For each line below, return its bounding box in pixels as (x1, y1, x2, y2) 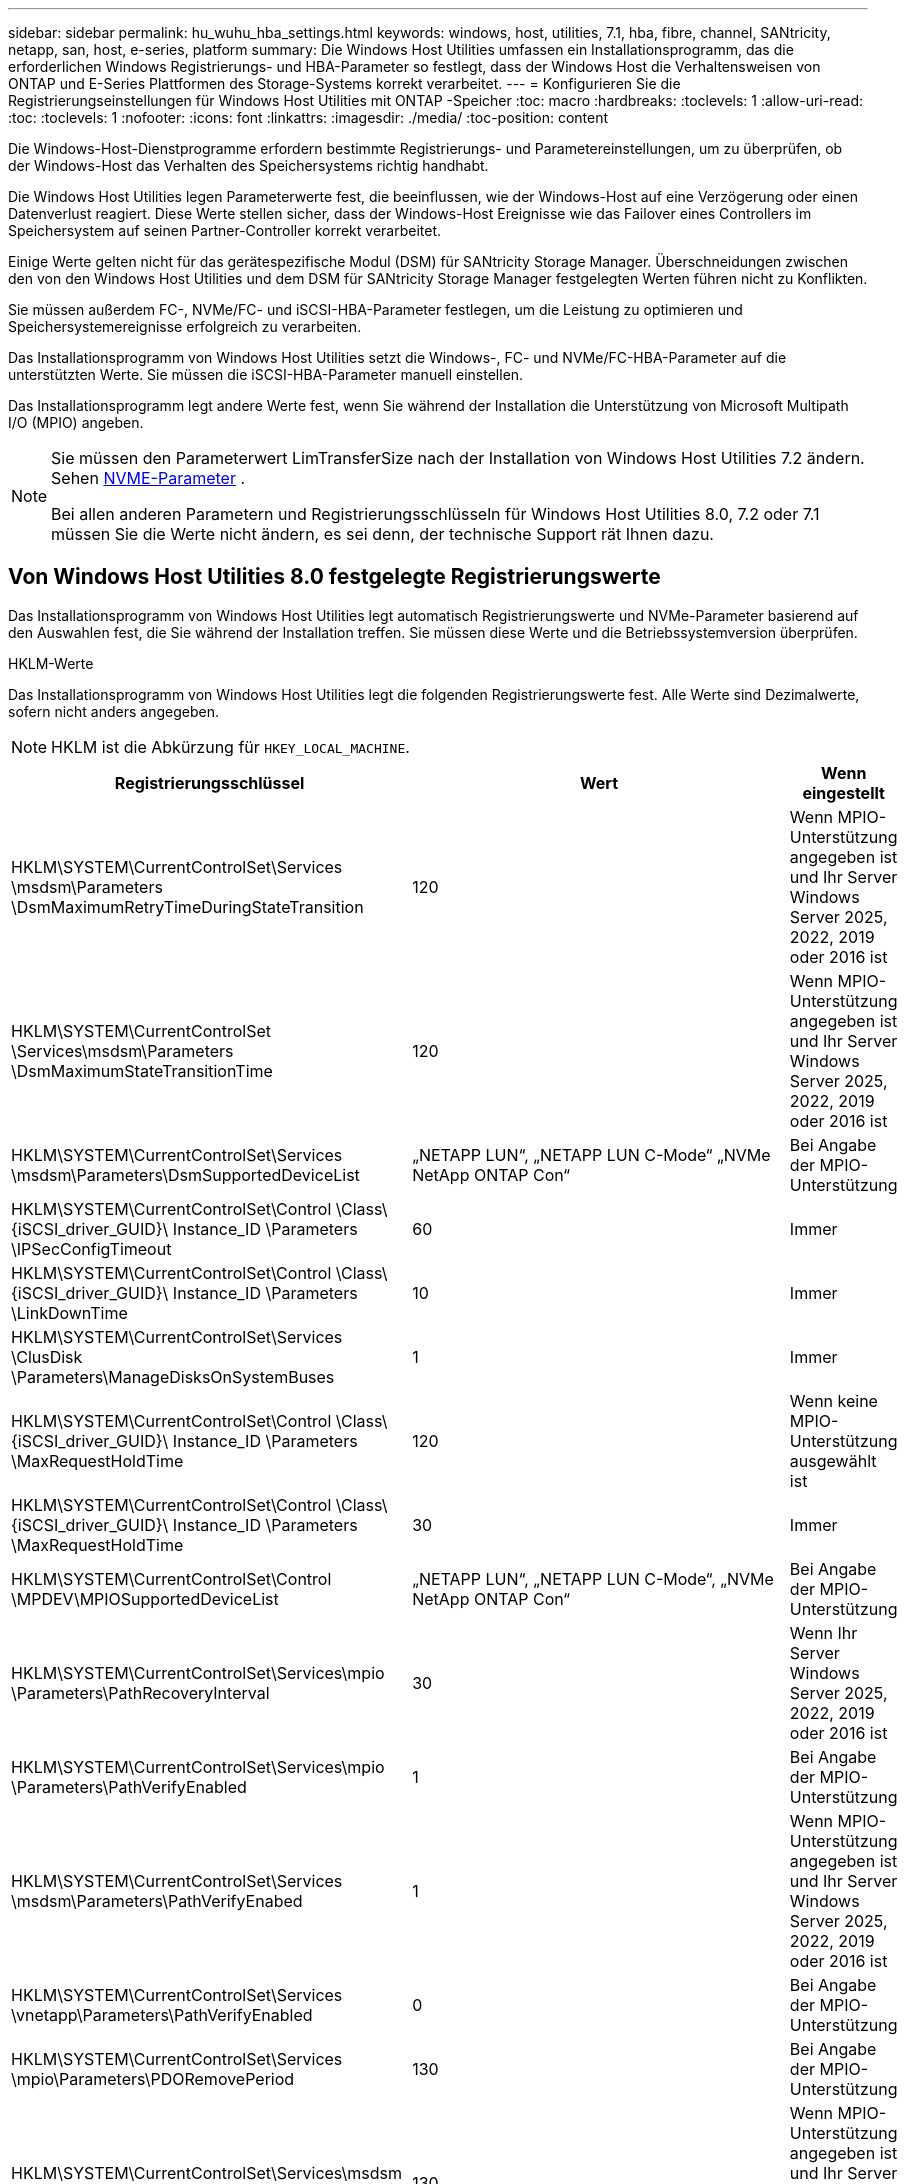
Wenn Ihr (789, 1622, 858, 1643)
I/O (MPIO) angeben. (8, 414, 144, 431)
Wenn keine (789, 1390, 878, 1411)
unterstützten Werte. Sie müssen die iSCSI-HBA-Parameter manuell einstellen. (8, 366, 524, 383)
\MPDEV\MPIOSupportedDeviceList (11, 1588, 279, 1609)
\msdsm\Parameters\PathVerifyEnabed (11, 1890, 303, 1911)
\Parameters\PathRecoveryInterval (11, 1682, 270, 1703)
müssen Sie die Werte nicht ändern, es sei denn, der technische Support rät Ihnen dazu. (51, 524, 714, 544)
